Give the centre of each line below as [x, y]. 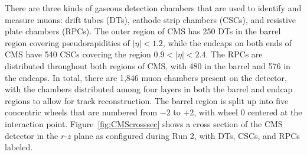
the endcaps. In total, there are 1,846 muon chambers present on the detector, [146, 77]
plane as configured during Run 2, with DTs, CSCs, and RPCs [187, 135]
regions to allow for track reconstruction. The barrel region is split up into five [147, 100]
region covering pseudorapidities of [67, 42]
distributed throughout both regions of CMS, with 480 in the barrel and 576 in [148, 65]
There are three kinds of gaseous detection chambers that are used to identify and [153, 8]
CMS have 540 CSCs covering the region [78, 54]
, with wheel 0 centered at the [248, 112]
